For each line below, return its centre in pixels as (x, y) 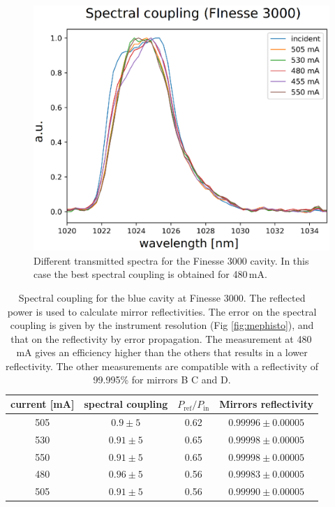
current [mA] (43, 404)
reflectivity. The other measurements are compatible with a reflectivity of (162, 366)
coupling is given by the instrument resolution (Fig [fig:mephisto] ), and (162, 325)
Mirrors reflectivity (267, 404)
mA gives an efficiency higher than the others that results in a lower (162, 352)
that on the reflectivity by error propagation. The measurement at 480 (161, 338)
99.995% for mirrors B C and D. (162, 380)
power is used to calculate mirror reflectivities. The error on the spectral (162, 311)
